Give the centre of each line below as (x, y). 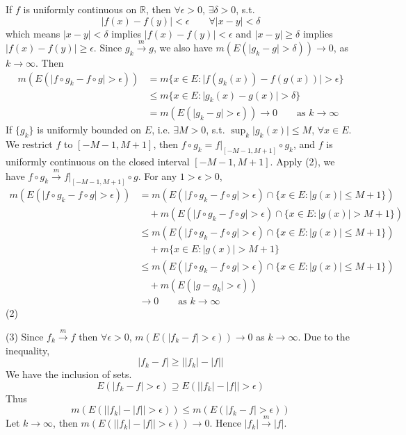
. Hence (225, 423)
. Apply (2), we (302, 162)
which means (33, 33)
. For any (157, 175)
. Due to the (324, 336)
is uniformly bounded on (89, 130)
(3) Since (25, 336)
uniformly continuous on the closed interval (98, 162)
